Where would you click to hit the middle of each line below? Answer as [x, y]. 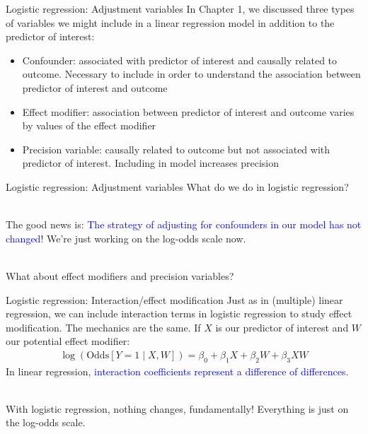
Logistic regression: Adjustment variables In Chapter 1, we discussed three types [180, 8]
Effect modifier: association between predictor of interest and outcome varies [188, 111]
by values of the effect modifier [89, 125]
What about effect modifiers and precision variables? [120, 275]
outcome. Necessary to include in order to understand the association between [191, 74]
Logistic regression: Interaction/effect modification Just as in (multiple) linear [174, 299]
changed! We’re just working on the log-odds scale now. [126, 238]
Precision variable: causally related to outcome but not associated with [176, 149]
